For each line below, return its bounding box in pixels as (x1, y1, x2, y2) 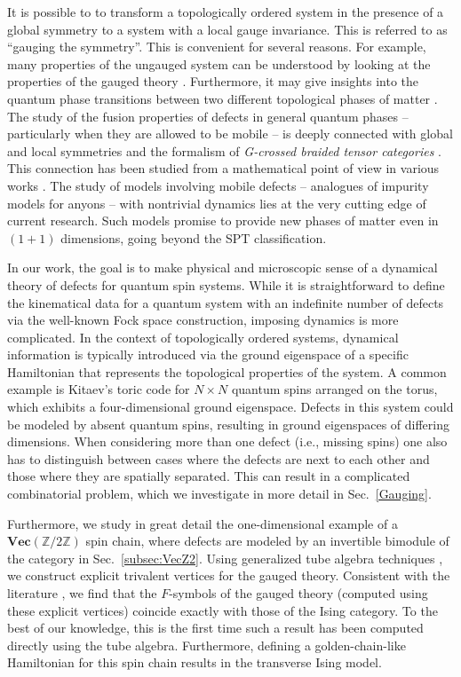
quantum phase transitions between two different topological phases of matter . (7, 89, 438, 107)
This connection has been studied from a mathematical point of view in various (7, 159, 440, 177)
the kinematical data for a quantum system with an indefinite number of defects (7, 293, 444, 311)
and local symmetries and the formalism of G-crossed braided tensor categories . (7, 141, 441, 160)
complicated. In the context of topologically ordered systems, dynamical (7, 327, 399, 346)
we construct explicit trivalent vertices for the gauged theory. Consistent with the (7, 566, 450, 585)
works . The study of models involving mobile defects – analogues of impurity (7, 176, 429, 194)
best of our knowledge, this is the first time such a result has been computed (7, 618, 424, 637)
